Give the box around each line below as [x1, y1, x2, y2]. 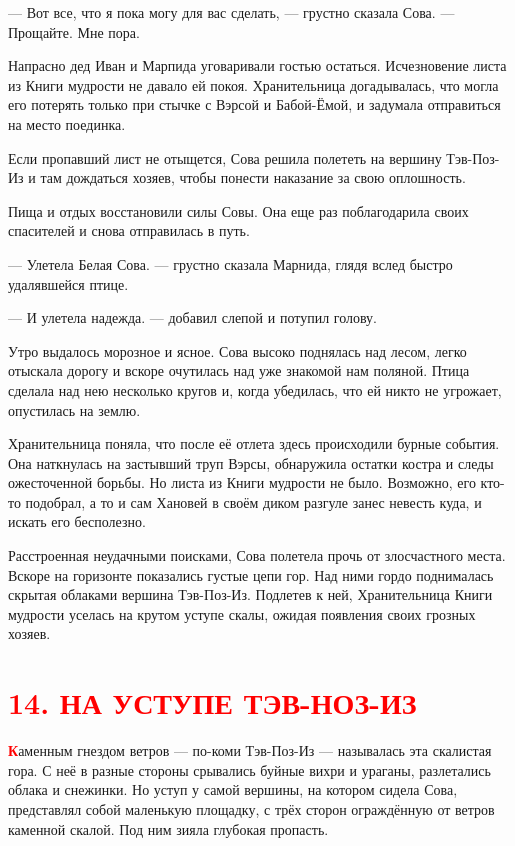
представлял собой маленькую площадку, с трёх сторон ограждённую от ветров [8, 798, 495, 819]
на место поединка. [8, 113, 126, 134]
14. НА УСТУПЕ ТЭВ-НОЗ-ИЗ [8, 682, 417, 723]
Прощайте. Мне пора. [8, 21, 140, 42]
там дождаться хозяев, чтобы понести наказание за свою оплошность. [40, 167, 466, 188]
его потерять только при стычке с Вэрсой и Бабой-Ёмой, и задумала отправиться [8, 94, 501, 115]
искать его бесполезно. [8, 511, 146, 532]
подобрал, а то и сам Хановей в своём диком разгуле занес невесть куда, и [25, 491, 482, 512]
